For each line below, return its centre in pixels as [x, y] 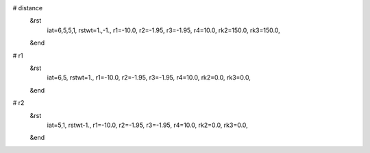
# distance [28, 8]
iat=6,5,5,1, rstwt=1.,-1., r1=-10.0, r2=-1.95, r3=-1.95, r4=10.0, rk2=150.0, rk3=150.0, [163, 30]
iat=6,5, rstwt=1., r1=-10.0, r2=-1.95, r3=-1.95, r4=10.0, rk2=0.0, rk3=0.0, [149, 78]
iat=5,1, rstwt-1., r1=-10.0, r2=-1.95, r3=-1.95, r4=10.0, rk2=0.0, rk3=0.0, [147, 125]
